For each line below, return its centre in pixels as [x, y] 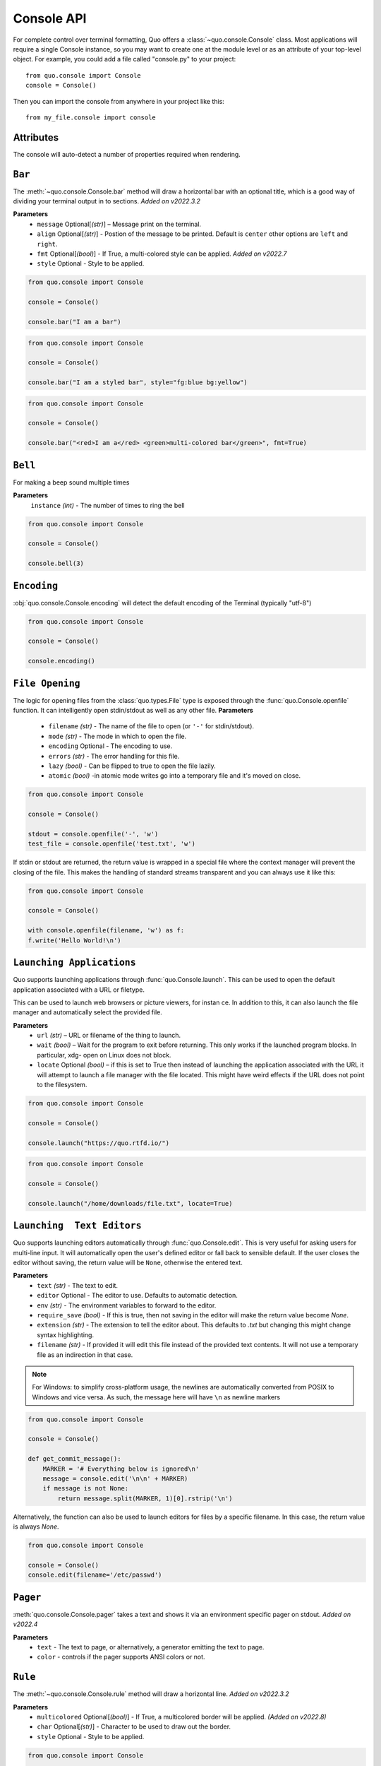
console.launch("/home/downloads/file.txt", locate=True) [130, 1203]
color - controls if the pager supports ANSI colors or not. [121, 1657]
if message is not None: [86, 1488]
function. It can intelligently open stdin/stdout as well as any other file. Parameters [133, 711]
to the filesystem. [62, 1085]
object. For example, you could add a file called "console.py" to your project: [125, 59]
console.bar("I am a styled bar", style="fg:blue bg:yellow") [138, 383]
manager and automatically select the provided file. [87, 1012]
